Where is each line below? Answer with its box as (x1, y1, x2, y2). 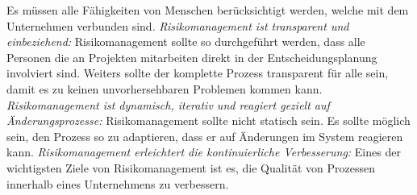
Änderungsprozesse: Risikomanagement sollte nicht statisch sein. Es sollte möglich (6, 112, 411, 129)
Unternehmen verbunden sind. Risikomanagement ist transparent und (6, 17, 349, 34)
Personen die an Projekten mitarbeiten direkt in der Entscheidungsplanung (6, 48, 377, 65)
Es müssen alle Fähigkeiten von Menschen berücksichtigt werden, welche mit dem (6, 2, 409, 18)
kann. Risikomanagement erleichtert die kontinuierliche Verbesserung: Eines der (6, 143, 401, 160)
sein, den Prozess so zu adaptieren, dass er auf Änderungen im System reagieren (6, 127, 403, 144)
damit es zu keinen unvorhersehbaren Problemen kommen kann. (6, 80, 323, 97)
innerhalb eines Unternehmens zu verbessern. (6, 175, 229, 192)
